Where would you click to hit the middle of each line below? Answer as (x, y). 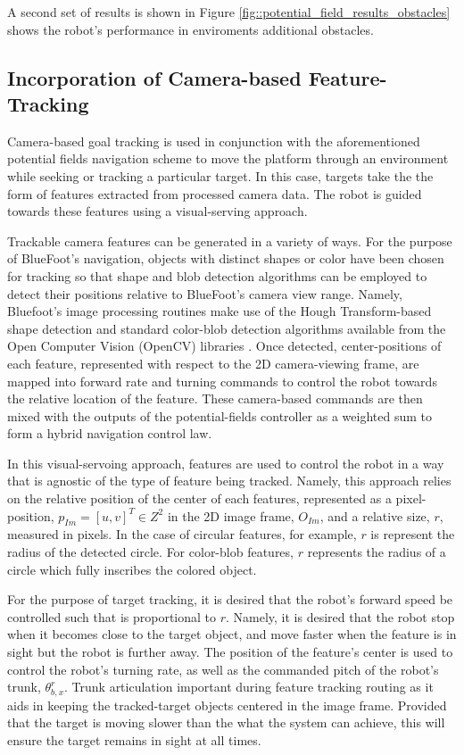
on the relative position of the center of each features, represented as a (199, 498)
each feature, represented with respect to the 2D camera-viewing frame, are (213, 363)
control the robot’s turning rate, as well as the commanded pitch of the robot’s (223, 669)
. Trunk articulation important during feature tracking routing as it (249, 687)
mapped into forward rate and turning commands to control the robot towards (222, 381)
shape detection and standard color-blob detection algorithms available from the (227, 328)
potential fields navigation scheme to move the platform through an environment (228, 158)
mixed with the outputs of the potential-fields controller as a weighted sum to (220, 415)
